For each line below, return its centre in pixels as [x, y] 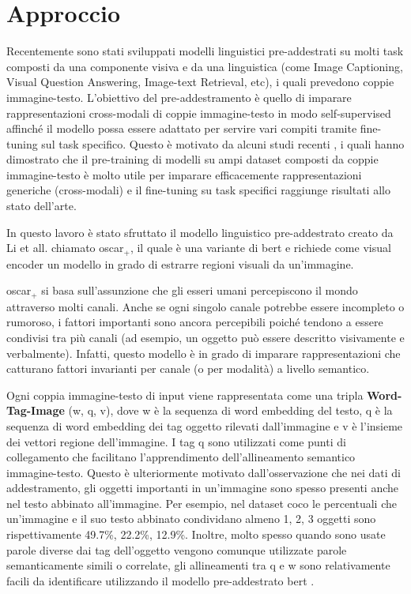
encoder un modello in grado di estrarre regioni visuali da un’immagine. [180, 263]
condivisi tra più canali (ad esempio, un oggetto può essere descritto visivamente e [205, 337]
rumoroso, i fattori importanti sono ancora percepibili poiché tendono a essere [195, 322]
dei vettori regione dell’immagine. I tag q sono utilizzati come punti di [176, 441]
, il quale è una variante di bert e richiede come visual [260, 248]
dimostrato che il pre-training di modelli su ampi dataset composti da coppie [192, 159]
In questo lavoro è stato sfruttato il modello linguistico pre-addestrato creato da [200, 232]
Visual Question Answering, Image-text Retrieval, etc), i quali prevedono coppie [200, 82]
